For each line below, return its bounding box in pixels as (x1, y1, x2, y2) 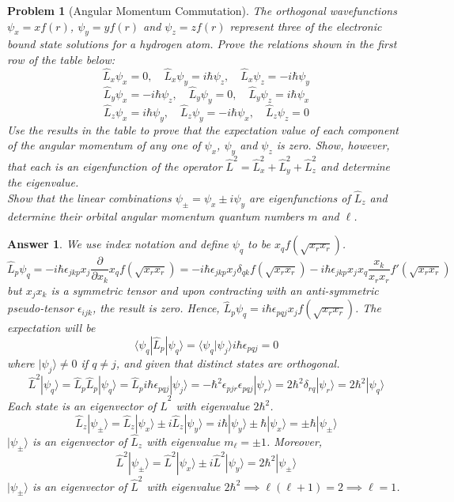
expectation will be (7, 319, 96, 336)
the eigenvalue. (7, 174, 79, 191)
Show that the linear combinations (7, 190, 172, 206)
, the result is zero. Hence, (92, 300, 220, 316)
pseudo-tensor (7, 300, 74, 316)
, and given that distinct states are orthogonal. (115, 354, 340, 371)
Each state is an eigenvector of (7, 398, 157, 414)
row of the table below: (7, 51, 115, 67)
